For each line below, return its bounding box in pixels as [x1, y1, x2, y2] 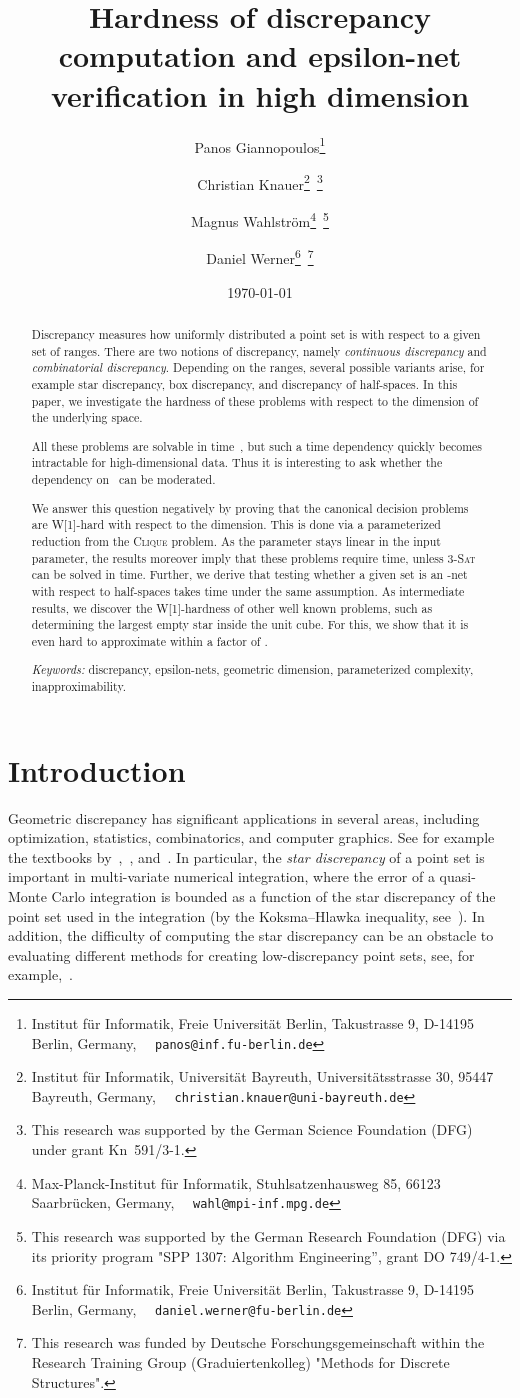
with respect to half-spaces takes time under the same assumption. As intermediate [31, 582, 465, 599]
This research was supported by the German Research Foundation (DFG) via [31, 1225, 506, 1246]
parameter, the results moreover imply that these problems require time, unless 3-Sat [31, 549, 476, 566]
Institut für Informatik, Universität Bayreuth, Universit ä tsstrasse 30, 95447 [31, 1066, 494, 1087]
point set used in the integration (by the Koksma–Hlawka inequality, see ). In [8, 905, 485, 926]
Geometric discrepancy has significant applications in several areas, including [8, 807, 480, 828]
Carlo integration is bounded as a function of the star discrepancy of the [51, 886, 496, 906]
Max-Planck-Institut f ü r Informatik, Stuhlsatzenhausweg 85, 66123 [31, 1172, 441, 1193]
